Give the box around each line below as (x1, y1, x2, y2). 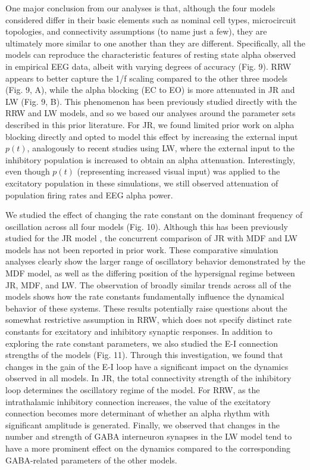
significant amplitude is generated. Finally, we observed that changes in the (5, 418, 280, 431)
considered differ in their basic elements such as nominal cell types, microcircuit (5, 13, 296, 26)
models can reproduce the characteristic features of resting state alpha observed (5, 48, 296, 61)
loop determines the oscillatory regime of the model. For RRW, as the (5, 384, 260, 396)
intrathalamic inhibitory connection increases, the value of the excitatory (5, 395, 271, 407)
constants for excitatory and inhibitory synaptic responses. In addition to (5, 325, 273, 338)
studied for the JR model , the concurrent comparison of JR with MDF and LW (5, 232, 298, 244)
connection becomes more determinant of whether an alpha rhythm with (5, 407, 270, 419)
